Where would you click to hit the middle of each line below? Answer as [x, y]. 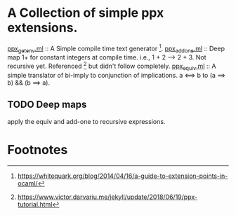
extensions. [42, 28]
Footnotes [38, 150]
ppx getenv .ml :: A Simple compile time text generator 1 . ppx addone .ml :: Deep [116, 48]
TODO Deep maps [47, 105]
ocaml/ [27, 183]
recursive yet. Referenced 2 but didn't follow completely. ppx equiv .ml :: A [112, 66]
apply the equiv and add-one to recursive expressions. [86, 121]
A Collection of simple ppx [86, 13]
